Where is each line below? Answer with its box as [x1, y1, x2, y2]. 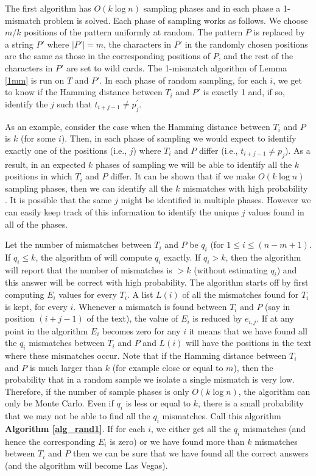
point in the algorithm [5, 324, 88, 337]
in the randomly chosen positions [184, 37, 308, 50]
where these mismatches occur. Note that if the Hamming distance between [5, 349, 287, 362]
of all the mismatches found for [182, 288, 299, 301]
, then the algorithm [225, 250, 301, 263]
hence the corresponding [5, 435, 96, 447]
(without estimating [194, 263, 268, 276]
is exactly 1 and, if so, [203, 85, 285, 98]
